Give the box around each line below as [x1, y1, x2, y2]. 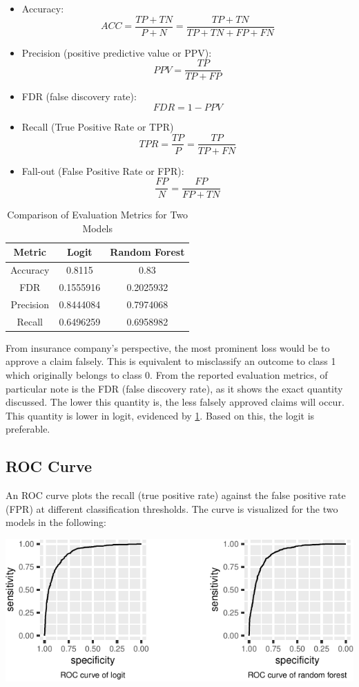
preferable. [6, 422, 50, 436]
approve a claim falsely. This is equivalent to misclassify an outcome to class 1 [6, 354, 336, 368]
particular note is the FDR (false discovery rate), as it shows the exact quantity [6, 381, 343, 395]
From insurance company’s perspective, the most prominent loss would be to [6, 340, 330, 355]
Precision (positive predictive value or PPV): [21, 45, 212, 59]
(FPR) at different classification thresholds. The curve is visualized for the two [6, 501, 338, 516]
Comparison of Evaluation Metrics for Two [7, 207, 188, 222]
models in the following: [6, 515, 106, 529]
